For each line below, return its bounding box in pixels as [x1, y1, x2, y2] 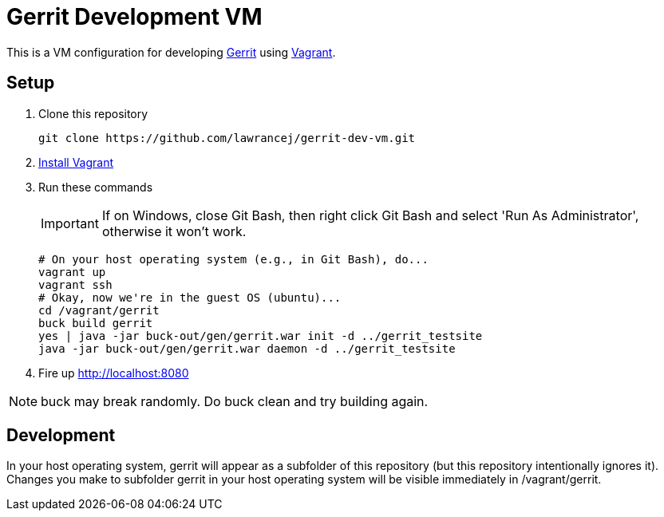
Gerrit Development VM [6, 3, 263, 30]
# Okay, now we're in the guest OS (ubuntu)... [38, 290, 342, 304]
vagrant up [38, 265, 106, 278]
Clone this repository [38, 106, 148, 120]
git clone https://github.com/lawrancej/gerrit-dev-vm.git [38, 131, 416, 144]
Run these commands [38, 180, 153, 194]
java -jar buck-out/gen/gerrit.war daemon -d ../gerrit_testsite [38, 341, 456, 355]
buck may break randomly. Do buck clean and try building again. [41, 393, 429, 409]
